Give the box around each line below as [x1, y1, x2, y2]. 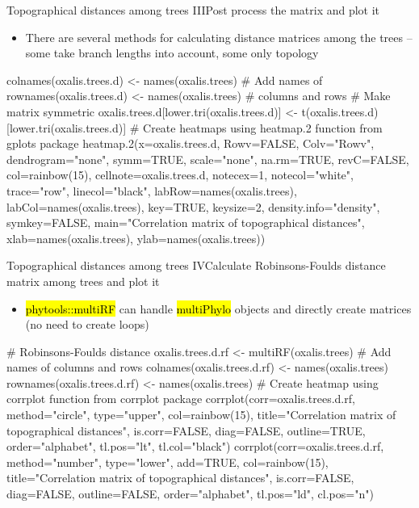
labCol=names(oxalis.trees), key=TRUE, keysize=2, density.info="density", [6, 198, 380, 215]
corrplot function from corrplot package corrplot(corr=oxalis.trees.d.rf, [6, 390, 355, 407]
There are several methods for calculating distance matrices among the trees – [25, 28, 413, 45]
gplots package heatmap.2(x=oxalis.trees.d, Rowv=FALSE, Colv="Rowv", [6, 135, 375, 152]
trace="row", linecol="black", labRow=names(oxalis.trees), [6, 182, 297, 199]
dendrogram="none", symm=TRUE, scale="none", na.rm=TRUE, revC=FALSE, [6, 150, 409, 167]
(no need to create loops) [25, 316, 149, 333]
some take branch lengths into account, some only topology [25, 44, 319, 61]
